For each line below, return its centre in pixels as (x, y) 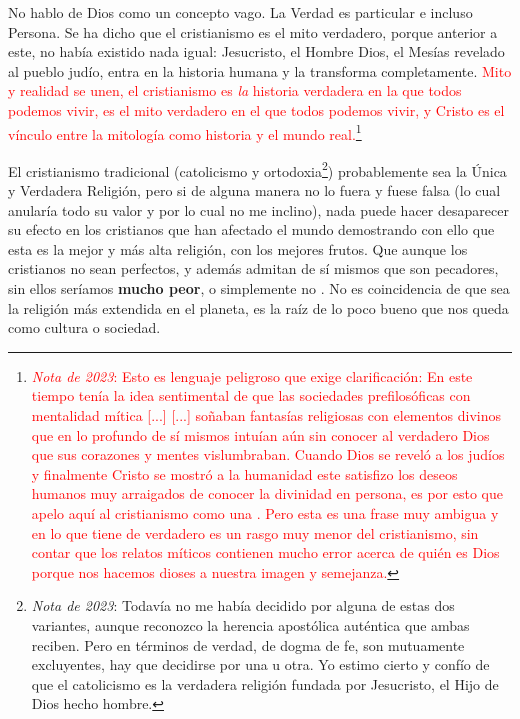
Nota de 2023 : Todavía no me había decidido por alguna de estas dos (243, 605)
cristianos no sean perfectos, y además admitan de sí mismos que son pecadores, (253, 268)
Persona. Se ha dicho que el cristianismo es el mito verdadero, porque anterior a (253, 31)
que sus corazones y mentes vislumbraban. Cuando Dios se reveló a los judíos (268, 454)
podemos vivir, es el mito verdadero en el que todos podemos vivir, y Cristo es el (256, 109)
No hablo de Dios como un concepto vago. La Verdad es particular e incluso (240, 12)
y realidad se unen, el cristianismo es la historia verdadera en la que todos (235, 90)
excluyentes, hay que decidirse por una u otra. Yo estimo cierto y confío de (260, 664)
